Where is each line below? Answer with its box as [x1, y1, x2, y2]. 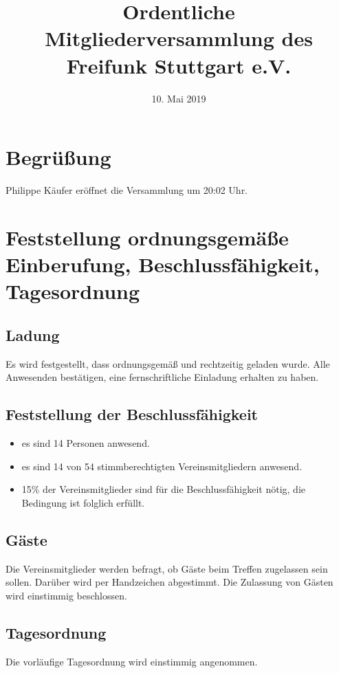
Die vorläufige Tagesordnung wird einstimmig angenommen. [6, 654, 258, 668]
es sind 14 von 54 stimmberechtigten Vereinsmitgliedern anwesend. [21, 459, 303, 473]
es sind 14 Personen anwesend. [21, 435, 150, 450]
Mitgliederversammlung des [45, 24, 313, 52]
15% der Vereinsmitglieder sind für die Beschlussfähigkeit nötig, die [21, 482, 305, 496]
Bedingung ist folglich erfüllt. [21, 495, 145, 509]
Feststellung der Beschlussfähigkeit [6, 404, 258, 425]
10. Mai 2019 [151, 91, 206, 105]
